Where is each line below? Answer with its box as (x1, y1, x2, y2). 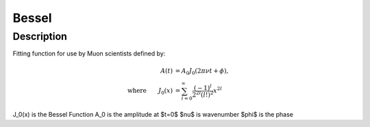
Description (12, 30, 68, 43)
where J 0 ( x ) (127, 86, 173, 96)
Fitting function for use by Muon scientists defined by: (12, 49, 166, 58)
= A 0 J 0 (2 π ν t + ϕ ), (175, 67, 229, 76)
